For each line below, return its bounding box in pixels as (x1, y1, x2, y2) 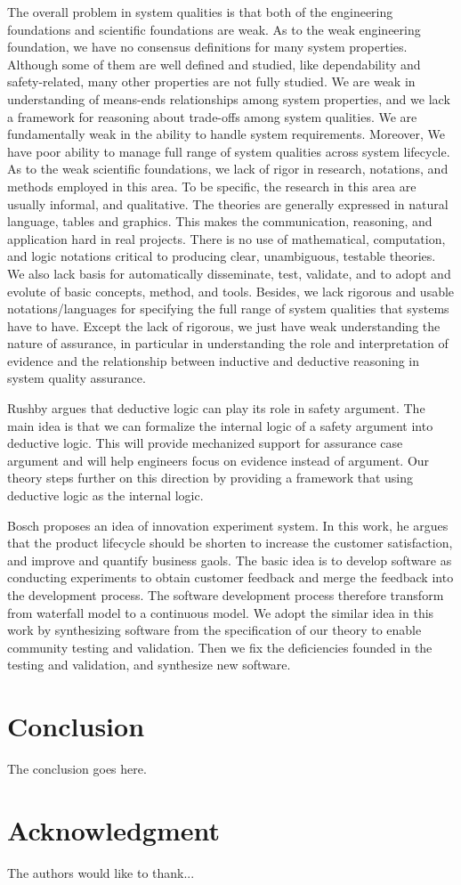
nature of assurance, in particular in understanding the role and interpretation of (7, 334, 449, 353)
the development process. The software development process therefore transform (7, 586, 444, 604)
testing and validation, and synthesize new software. (7, 655, 291, 674)
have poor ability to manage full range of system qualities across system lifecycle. (7, 142, 450, 160)
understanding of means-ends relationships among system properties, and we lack (7, 89, 450, 108)
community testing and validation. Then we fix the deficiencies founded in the (7, 637, 433, 656)
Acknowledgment (7, 811, 220, 848)
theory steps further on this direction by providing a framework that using (7, 468, 414, 487)
